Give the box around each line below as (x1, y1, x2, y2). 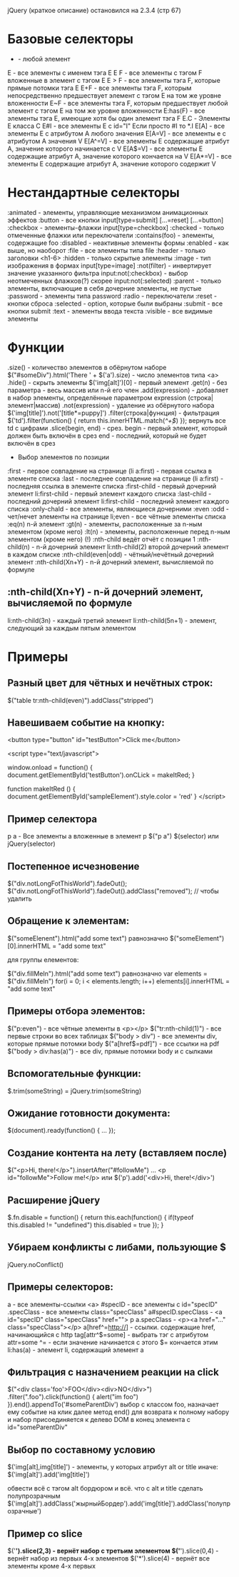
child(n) (7, 542, 31, 551)
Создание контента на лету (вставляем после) (7, 1146, 227, 1159)
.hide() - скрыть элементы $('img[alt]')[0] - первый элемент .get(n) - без (7, 378, 228, 386)
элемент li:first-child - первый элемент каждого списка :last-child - (7, 489, 212, 498)
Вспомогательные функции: (7, 1068, 141, 1080)
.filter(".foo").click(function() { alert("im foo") (7, 1393, 139, 1401)
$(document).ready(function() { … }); (7, 1126, 116, 1135)
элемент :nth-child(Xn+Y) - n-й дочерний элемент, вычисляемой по (7, 557, 214, 566)
